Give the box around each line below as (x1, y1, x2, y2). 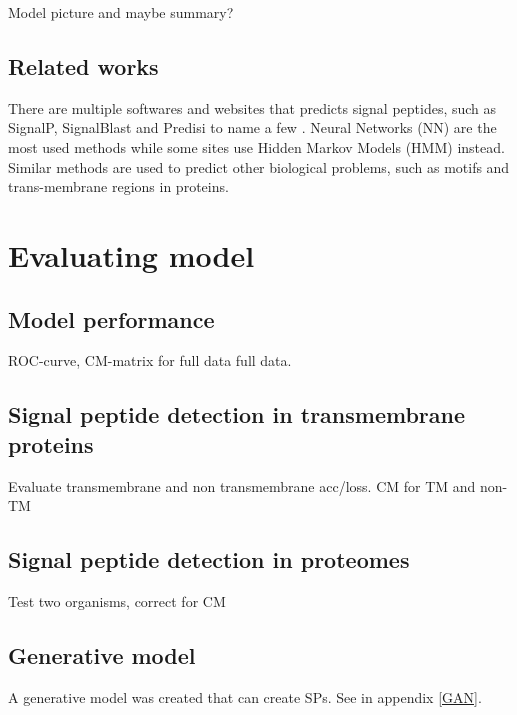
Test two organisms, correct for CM (8, 590, 226, 611)
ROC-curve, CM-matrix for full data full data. (8, 350, 292, 371)
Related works (8, 50, 159, 81)
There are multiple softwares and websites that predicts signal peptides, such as (8, 97, 497, 118)
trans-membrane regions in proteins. (8, 176, 229, 197)
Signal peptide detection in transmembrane (8, 399, 466, 430)
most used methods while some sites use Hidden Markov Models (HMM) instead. (8, 136, 505, 157)
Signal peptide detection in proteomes (8, 544, 410, 575)
